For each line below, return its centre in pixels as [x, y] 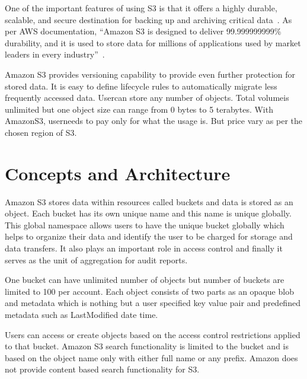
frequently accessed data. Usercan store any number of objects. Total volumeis [147, 98]
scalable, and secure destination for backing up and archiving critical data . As [148, 19]
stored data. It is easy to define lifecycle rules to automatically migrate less [141, 86]
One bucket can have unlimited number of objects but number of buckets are [145, 280]
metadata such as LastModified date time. [81, 314]
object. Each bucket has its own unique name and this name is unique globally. [148, 213]
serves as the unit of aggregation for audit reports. [96, 259]
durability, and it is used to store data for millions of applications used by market [153, 42]
